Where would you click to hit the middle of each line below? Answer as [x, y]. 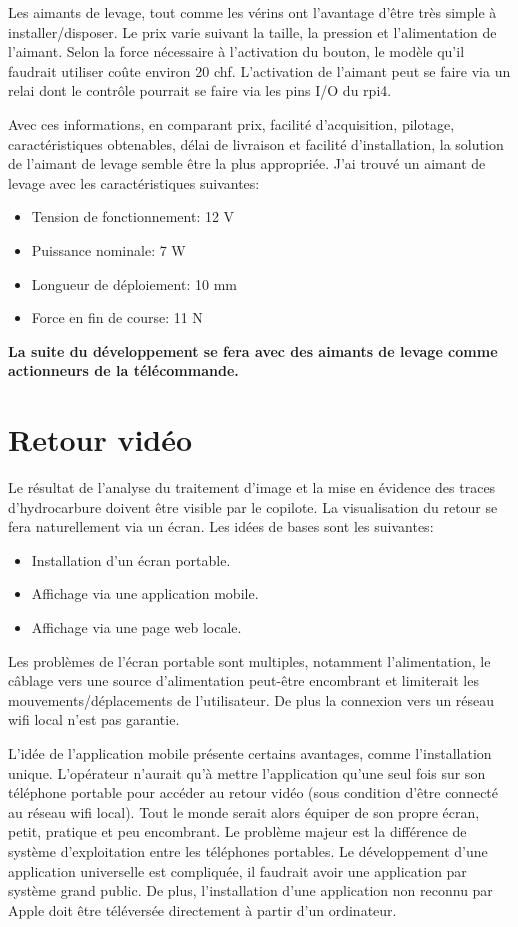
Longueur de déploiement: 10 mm [134, 283]
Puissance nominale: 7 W [108, 249]
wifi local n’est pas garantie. [94, 719]
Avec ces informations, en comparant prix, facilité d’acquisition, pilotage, [231, 123]
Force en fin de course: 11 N [117, 317]
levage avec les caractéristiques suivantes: [134, 182]
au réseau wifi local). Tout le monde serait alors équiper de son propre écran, [244, 811]
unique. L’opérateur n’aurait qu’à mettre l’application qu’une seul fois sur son [247, 772]
